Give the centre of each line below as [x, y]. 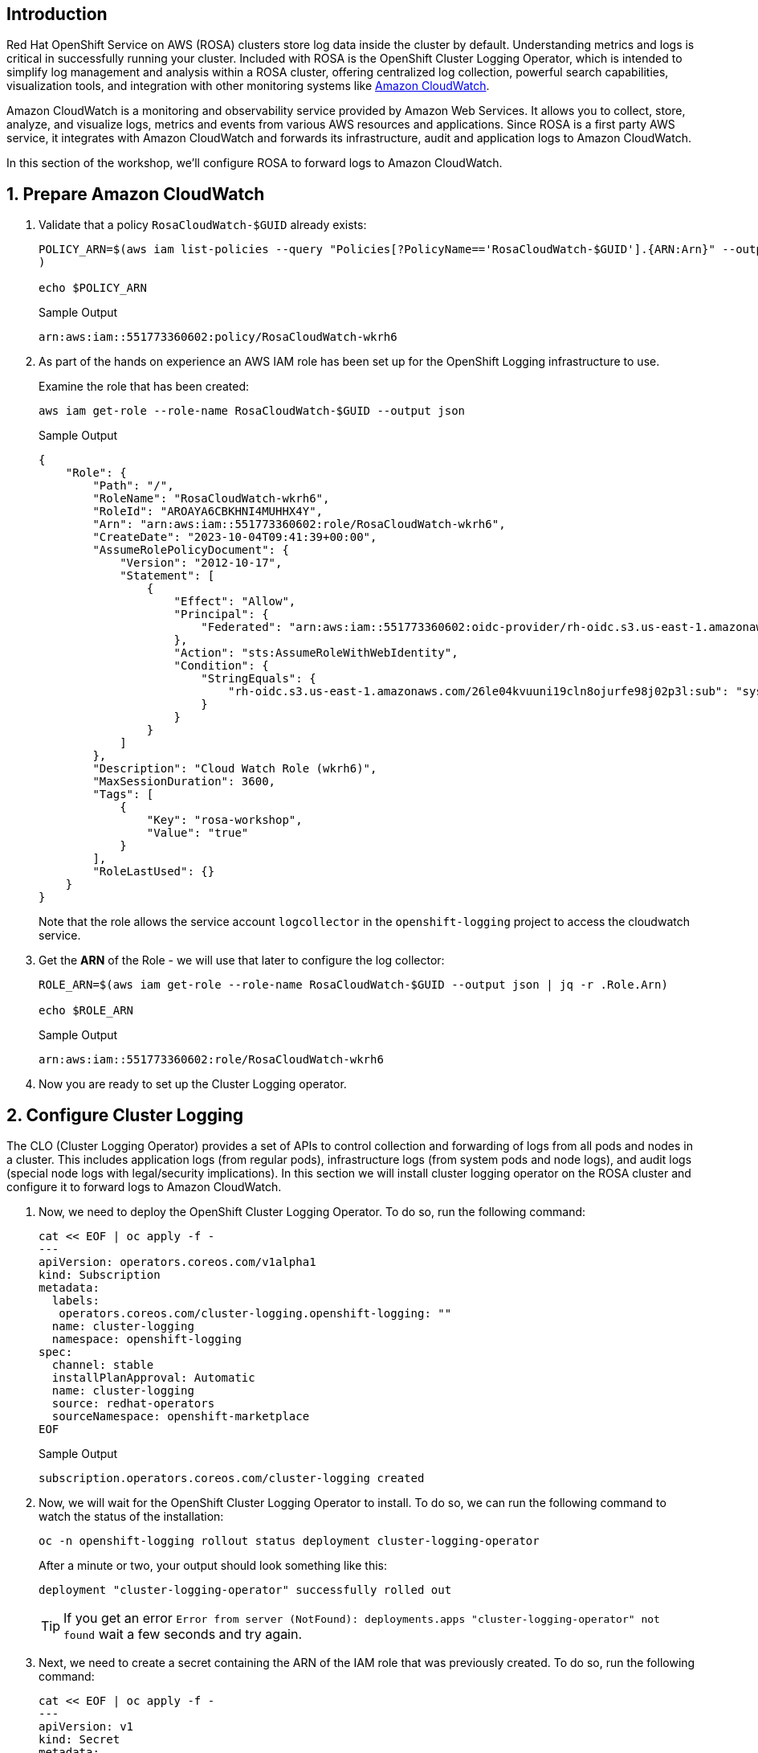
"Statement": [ [167, 576]
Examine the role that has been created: [144, 387]
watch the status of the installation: [131, 1517]
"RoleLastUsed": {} [154, 872]
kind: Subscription [100, 1275]
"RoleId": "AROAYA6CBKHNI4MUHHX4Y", [208, 512]
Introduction [57, 14]
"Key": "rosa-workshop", [224, 820]
